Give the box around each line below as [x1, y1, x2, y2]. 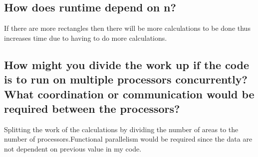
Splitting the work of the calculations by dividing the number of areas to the [4, 124, 239, 134]
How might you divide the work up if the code [4, 57, 249, 72]
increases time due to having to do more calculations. [4, 32, 167, 43]
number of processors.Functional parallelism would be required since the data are [4, 134, 253, 144]
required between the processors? [4, 100, 180, 116]
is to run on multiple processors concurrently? [4, 72, 248, 87]
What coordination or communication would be [4, 86, 255, 101]
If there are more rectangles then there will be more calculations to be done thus [4, 23, 251, 33]
